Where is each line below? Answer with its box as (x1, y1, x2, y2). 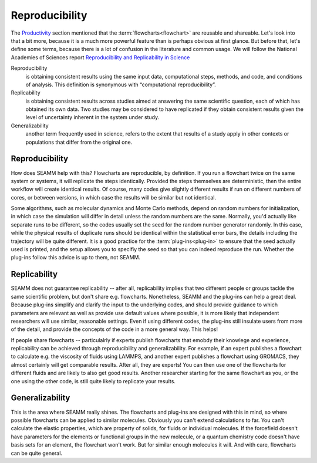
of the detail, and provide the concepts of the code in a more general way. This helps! (11, 326, 218, 333)
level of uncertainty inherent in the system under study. (25, 114, 160, 121)
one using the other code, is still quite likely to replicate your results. (11, 377, 176, 384)
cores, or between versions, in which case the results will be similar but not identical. (11, 194, 217, 201)
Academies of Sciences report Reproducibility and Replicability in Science (11, 53, 190, 61)
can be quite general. (11, 450, 63, 457)
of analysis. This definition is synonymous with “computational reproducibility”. (25, 81, 217, 88)
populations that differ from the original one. (25, 138, 133, 146)
